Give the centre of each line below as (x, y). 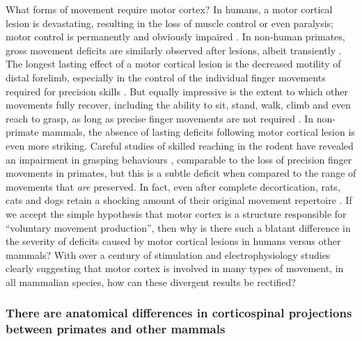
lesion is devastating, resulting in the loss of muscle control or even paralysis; (170, 23)
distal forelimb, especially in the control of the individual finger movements (166, 77)
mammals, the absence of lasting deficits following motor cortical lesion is (198, 132)
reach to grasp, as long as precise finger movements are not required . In (160, 118)
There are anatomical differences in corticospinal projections (179, 313)
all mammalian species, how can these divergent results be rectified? (151, 281)
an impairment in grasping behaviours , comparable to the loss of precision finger (179, 159)
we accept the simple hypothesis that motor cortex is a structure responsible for (176, 213)
